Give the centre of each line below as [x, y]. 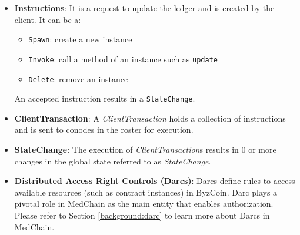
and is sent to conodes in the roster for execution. [104, 130]
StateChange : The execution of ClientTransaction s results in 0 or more [145, 149]
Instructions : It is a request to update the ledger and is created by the [144, 8]
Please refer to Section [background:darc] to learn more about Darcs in [142, 215]
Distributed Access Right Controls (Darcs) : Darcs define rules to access [155, 181]
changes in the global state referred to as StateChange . [113, 161]
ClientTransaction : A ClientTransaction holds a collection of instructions [150, 118]
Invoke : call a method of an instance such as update [123, 58]
